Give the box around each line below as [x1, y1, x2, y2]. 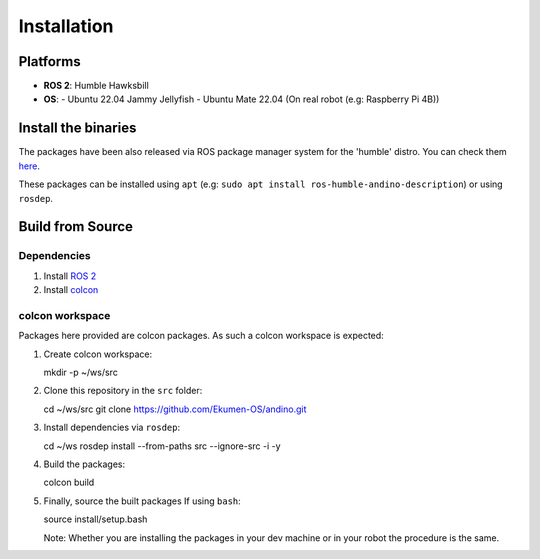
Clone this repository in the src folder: [43, 385, 203, 397]
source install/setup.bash [43, 513, 148, 525]
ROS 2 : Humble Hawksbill [43, 80, 149, 92]
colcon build [43, 476, 95, 489]
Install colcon [43, 284, 99, 296]
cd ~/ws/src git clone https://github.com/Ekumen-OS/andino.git [43, 403, 307, 415]
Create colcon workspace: [43, 348, 153, 360]
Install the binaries [18, 120, 137, 137]
